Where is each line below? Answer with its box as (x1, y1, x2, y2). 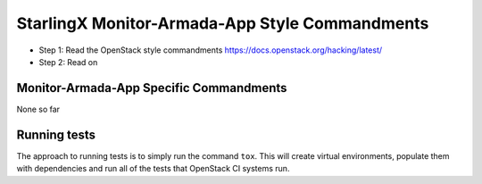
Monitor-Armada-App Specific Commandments (16, 80, 287, 96)
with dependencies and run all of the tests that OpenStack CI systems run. (16, 163, 290, 174)
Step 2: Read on (38, 56, 98, 67)
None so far (16, 104, 61, 114)
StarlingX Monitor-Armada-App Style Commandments (16, 13, 429, 33)
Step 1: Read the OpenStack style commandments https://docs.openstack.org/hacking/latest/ (38, 45, 383, 55)
